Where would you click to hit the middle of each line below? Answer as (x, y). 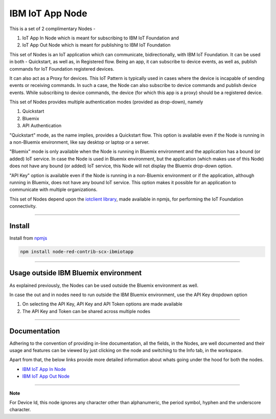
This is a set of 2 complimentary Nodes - (52, 29)
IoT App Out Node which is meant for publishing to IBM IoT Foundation (96, 45)
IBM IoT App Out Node (46, 377)
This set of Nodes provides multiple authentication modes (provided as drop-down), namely (106, 102)
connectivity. (23, 206)
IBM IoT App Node (48, 13)
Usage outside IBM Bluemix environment (76, 273)
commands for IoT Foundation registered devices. (62, 69)
